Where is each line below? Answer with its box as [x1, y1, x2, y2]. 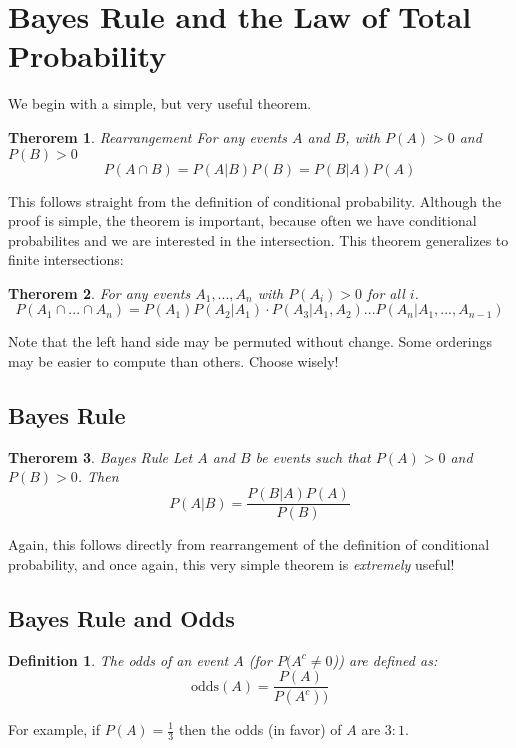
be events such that [255, 446, 371, 467]
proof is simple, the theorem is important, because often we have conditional [8, 210, 477, 231]
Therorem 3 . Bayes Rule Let [8, 446, 193, 467]
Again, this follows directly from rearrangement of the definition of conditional [8, 534, 490, 555]
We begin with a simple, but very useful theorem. [8, 93, 312, 114]
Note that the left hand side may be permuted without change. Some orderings [8, 331, 493, 352]
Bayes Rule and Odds [8, 602, 235, 633]
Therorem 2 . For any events [8, 282, 191, 303]
